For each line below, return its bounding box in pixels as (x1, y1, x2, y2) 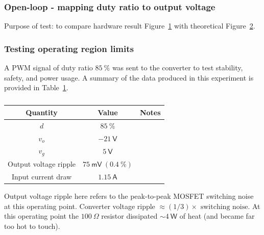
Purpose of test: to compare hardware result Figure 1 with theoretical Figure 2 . (4, 20, 255, 31)
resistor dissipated (101, 211, 158, 221)
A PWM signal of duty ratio (4, 62, 93, 73)
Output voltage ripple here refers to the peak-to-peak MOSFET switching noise (4, 190, 254, 201)
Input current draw (11, 171, 72, 181)
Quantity (26, 107, 58, 117)
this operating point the (4, 211, 79, 221)
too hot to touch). (4, 220, 60, 231)
